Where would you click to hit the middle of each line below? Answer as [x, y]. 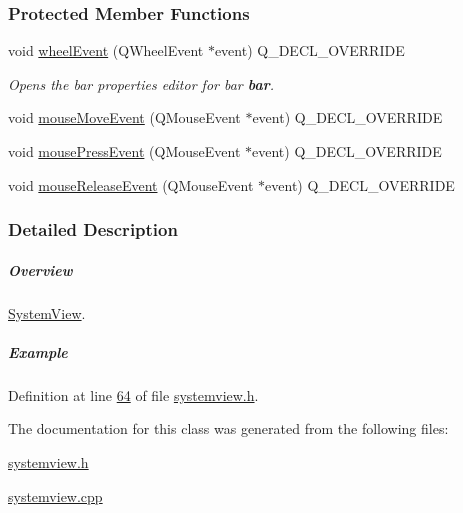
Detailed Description [93, 229]
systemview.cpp [55, 495]
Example [38, 351]
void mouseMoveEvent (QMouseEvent [124, 117]
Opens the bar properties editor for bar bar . [141, 83]
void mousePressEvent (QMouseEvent [124, 151]
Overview [40, 269]
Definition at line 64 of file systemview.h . [133, 394]
